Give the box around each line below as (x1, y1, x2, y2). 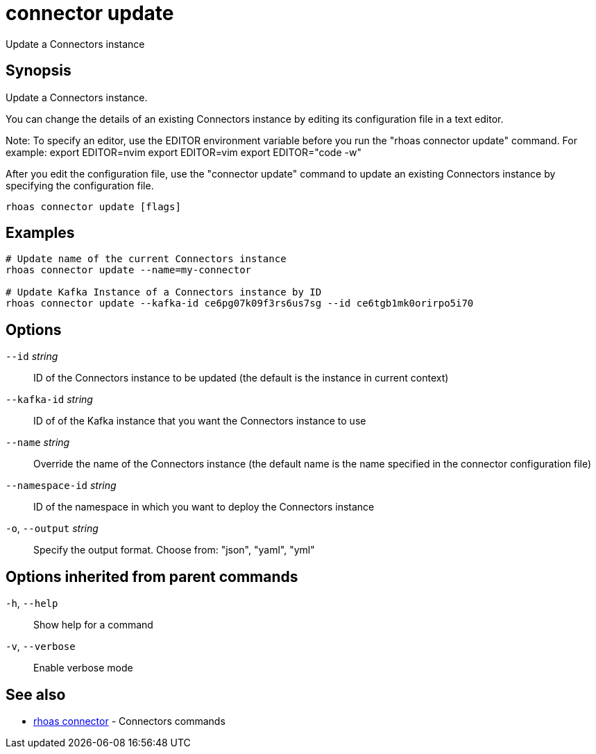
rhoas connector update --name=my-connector (6, 264, 252, 276)
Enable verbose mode (33, 662, 133, 674)
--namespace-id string (6, 479, 117, 492)
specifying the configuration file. (6, 179, 154, 191)
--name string (6, 436, 70, 449)
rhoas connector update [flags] (6, 200, 181, 212)
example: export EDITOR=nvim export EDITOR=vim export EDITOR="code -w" (6, 146, 361, 158)
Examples (6, 224, 75, 242)
